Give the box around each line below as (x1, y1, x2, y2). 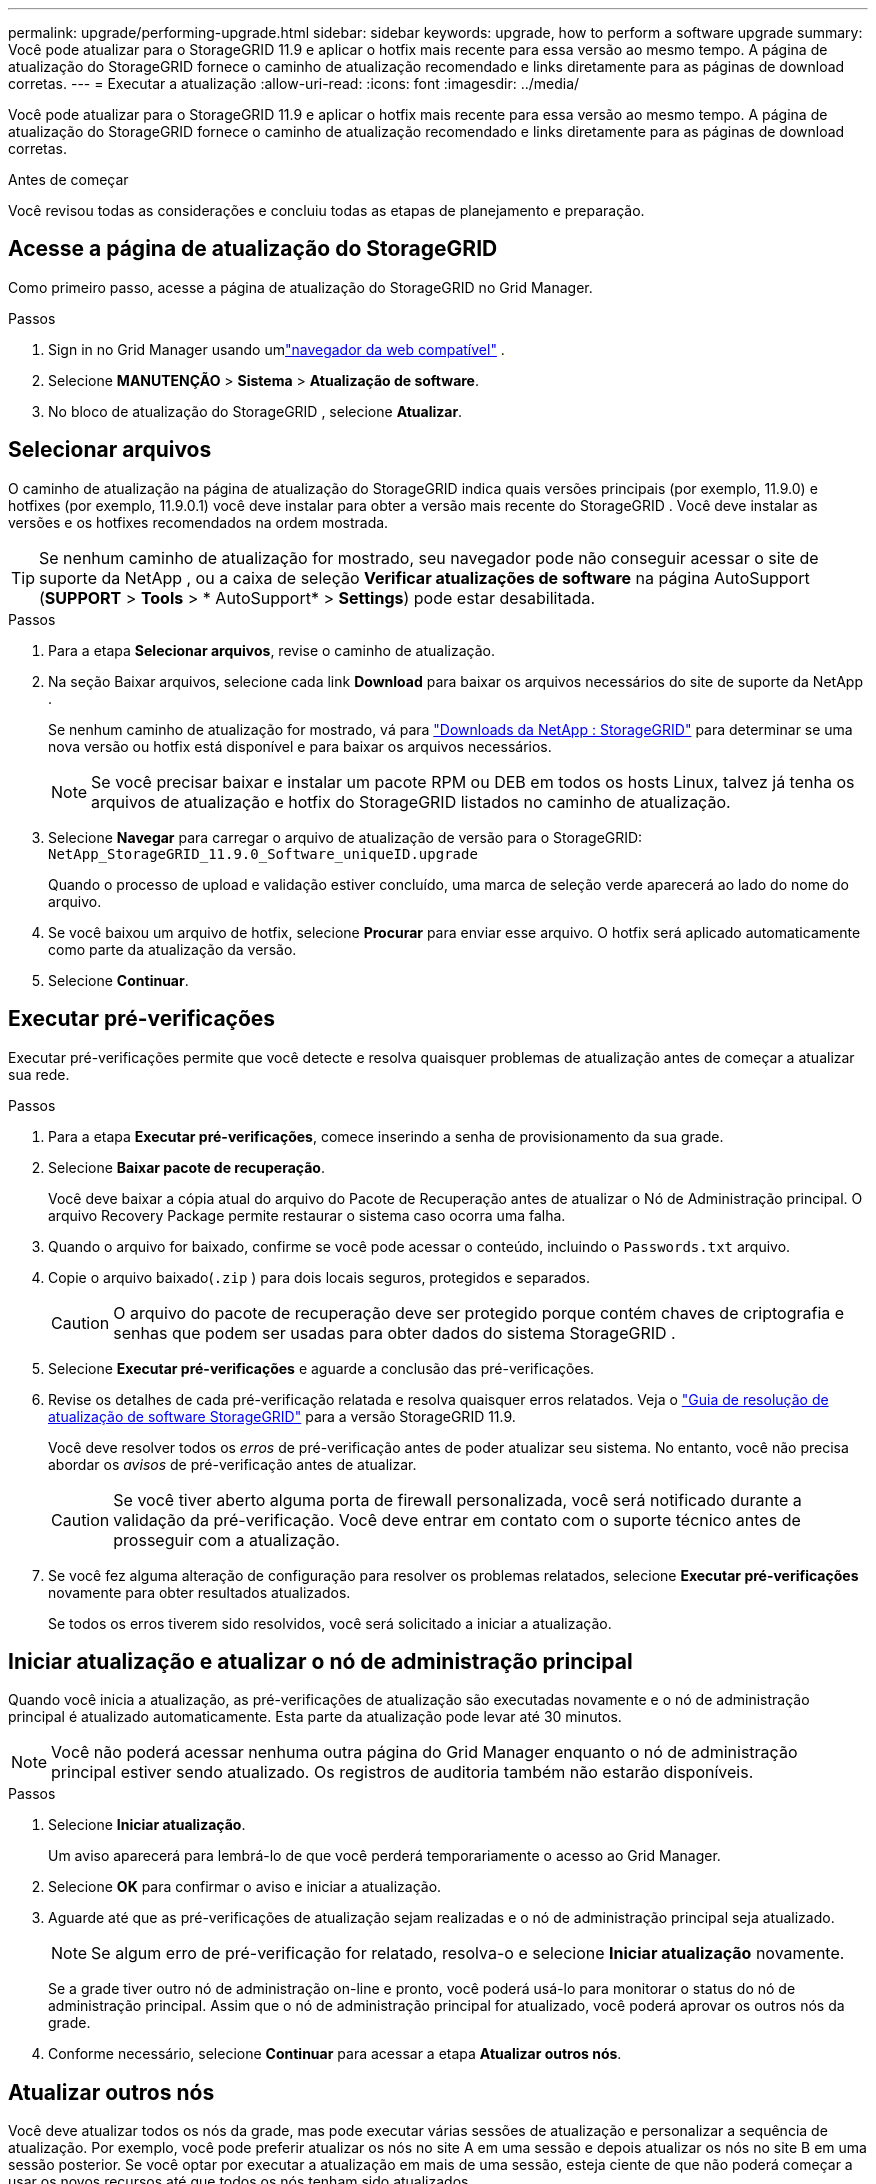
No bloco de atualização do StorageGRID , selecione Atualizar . (48, 402, 463, 420)
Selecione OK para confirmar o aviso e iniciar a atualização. (48, 1878, 442, 1896)
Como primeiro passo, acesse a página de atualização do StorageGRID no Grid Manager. (8, 278, 593, 296)
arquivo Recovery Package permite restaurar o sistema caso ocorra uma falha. (48, 1206, 566, 1224)
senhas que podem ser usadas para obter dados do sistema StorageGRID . (113, 1322, 676, 1343)
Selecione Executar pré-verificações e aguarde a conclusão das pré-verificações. (48, 1359, 595, 1377)
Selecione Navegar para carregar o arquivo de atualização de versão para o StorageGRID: (48, 828, 643, 846)
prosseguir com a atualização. (113, 1529, 340, 1550)
